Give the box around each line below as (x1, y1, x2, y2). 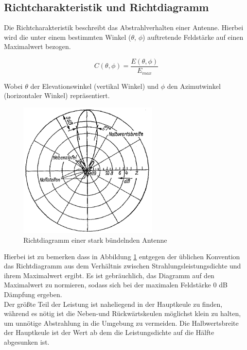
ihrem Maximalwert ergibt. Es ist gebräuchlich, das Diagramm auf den (4, 270, 214, 280)
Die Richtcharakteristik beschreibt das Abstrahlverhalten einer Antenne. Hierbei (4, 22, 244, 33)
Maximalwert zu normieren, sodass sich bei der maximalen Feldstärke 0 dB (4, 280, 228, 290)
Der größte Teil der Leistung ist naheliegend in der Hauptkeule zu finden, (4, 299, 223, 309)
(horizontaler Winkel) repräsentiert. (4, 90, 110, 100)
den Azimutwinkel (167, 81, 221, 91)
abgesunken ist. (4, 337, 50, 347)
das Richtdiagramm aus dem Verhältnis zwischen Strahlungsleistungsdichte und (4, 261, 241, 271)
